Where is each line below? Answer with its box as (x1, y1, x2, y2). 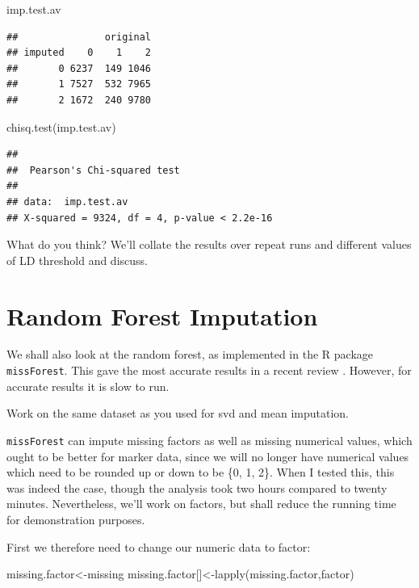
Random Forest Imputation (6, 299, 318, 332)
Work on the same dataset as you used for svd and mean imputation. (6, 405, 349, 422)
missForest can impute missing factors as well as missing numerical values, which (6, 431, 413, 448)
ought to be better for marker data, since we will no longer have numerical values (6, 447, 409, 464)
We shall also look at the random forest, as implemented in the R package (6, 346, 373, 363)
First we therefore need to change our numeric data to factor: (6, 538, 311, 555)
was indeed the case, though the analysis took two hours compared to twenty (6, 479, 388, 496)
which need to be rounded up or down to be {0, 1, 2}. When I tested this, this (6, 464, 395, 481)
